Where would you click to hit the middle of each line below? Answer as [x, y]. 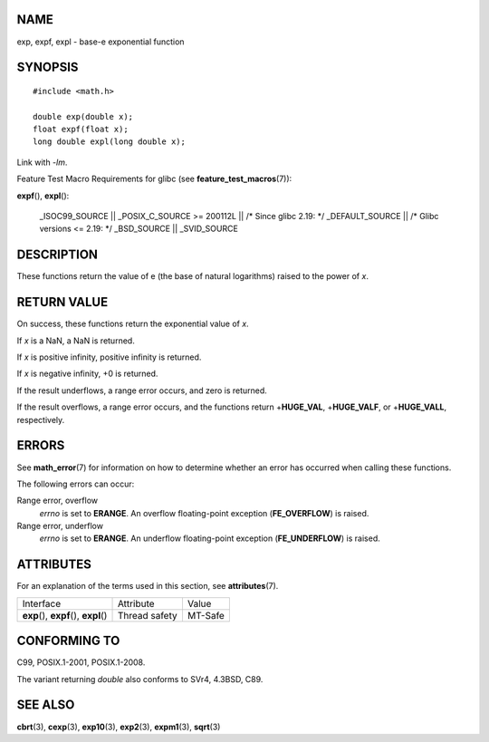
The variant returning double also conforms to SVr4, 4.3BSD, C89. [140, 679]
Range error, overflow [58, 501]
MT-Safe [206, 615]
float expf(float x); [81, 130]
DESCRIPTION [58, 255]
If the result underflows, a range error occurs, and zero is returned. [142, 390]
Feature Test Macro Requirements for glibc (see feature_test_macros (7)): [154, 179]
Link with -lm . [42, 162]
